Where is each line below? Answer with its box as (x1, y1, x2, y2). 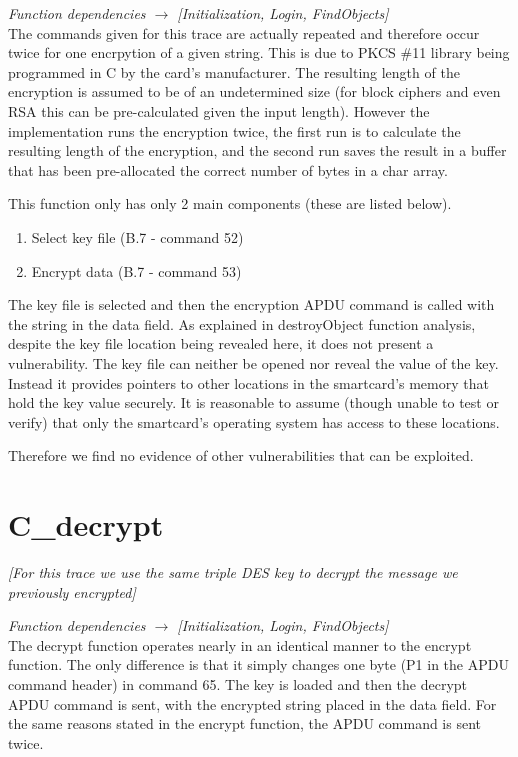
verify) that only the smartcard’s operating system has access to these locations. (8, 411, 500, 432)
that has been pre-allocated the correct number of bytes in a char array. (8, 159, 448, 180)
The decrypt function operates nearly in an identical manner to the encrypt (8, 634, 472, 655)
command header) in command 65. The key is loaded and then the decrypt (8, 673, 468, 694)
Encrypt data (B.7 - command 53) (31, 260, 242, 281)
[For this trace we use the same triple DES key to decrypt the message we (8, 562, 458, 582)
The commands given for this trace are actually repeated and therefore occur (8, 22, 480, 43)
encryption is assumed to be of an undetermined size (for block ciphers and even (8, 81, 501, 102)
